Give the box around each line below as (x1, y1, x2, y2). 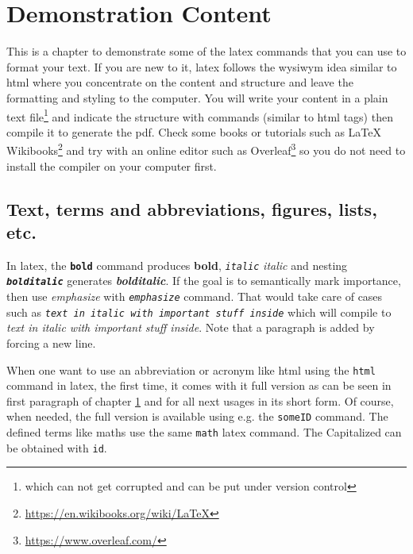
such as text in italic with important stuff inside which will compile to (6, 303, 392, 320)
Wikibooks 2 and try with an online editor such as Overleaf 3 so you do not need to (6, 140, 406, 158)
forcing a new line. (6, 335, 96, 351)
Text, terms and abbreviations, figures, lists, (6, 196, 377, 221)
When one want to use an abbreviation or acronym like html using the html (6, 361, 376, 378)
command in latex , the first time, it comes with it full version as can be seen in (6, 377, 392, 394)
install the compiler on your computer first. (6, 157, 217, 174)
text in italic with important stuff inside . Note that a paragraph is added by (6, 319, 375, 336)
